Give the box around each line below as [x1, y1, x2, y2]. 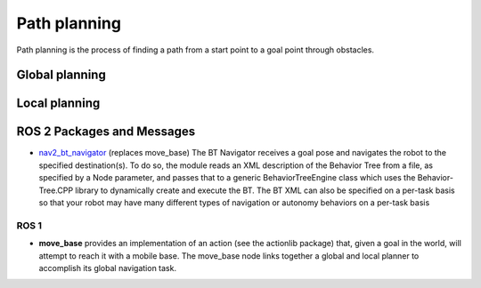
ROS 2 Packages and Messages [16, 124, 196, 140]
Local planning [16, 96, 101, 111]
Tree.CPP [38, 185, 74, 196]
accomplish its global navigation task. [38, 262, 177, 273]
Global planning [16, 68, 106, 83]
